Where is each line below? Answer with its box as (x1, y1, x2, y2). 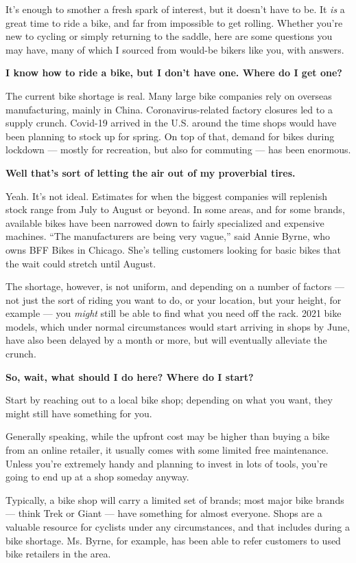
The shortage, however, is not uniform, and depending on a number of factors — (5, 279, 344, 294)
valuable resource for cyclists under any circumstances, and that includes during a (5, 520, 350, 533)
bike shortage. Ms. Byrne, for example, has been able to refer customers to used (5, 533, 341, 547)
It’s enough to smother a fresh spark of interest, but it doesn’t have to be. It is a (5, 2, 345, 16)
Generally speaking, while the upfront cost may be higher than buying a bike (5, 429, 330, 443)
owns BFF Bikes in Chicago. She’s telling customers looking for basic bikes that (5, 242, 342, 256)
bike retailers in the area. (5, 547, 111, 561)
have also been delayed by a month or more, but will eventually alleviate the (5, 333, 327, 347)
